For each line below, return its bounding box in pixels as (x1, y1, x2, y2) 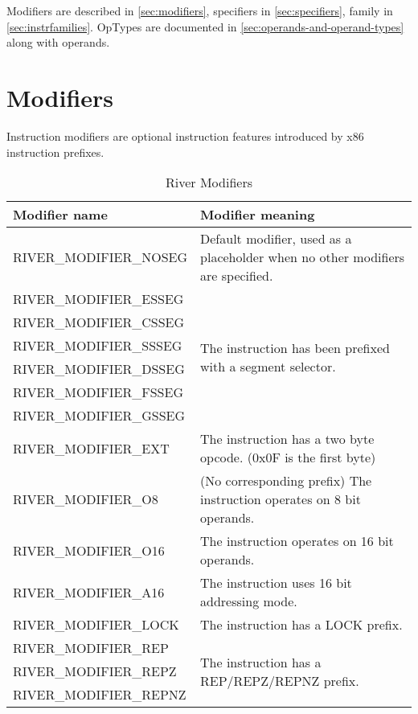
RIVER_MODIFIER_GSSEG (13, 406, 186, 425)
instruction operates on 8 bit (200, 490, 361, 509)
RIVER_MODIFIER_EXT (13, 438, 170, 458)
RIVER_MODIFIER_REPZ (13, 662, 177, 681)
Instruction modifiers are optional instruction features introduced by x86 (6, 127, 364, 144)
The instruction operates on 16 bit (200, 531, 394, 551)
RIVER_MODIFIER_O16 (13, 540, 165, 560)
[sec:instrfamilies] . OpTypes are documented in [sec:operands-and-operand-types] (6, 18, 404, 35)
